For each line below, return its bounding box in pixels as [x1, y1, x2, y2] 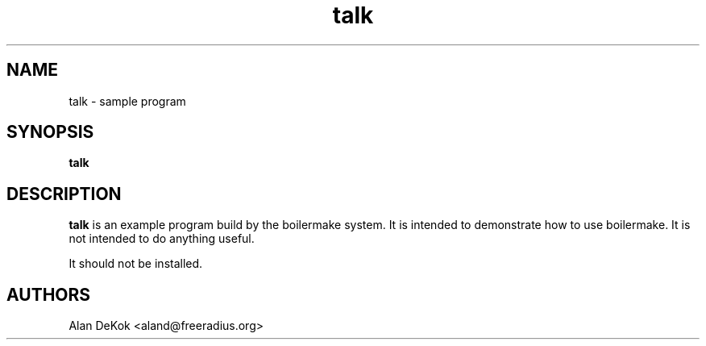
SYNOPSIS [6, 122, 94, 143]
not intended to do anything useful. [69, 231, 255, 246]
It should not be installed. [69, 256, 203, 271]
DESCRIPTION [6, 183, 122, 204]
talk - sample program [69, 94, 186, 108]
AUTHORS [6, 284, 91, 305]
